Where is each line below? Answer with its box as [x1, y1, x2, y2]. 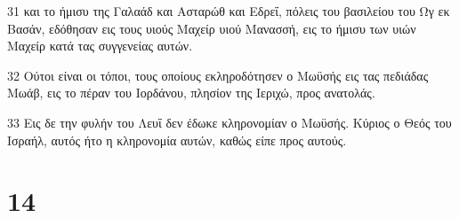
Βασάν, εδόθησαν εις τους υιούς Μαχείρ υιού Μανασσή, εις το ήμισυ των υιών [7, 19, 416, 37]
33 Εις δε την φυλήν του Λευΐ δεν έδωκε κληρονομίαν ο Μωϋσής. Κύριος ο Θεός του [7, 113, 452, 131]
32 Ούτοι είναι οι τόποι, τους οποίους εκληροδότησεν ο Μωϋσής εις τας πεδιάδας [7, 66, 429, 84]
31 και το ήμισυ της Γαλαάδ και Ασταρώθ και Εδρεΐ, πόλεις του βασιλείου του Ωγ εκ [7, 2, 450, 19]
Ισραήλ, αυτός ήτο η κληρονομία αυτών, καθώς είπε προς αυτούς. [7, 130, 347, 149]
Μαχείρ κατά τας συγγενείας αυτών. [7, 36, 193, 55]
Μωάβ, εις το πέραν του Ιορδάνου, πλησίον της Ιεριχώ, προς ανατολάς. [7, 83, 375, 102]
